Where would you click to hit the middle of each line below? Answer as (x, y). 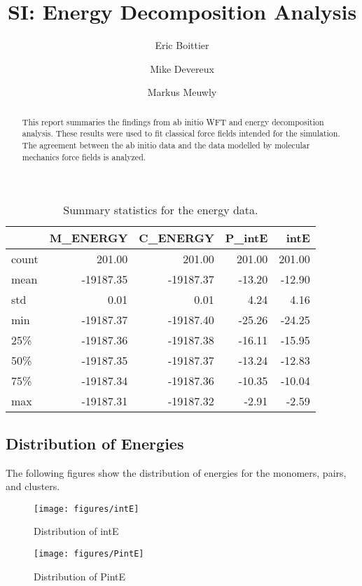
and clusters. (33, 486)
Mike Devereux (182, 68)
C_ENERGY (176, 238)
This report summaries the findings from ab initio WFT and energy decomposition (173, 121)
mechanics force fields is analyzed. (84, 156)
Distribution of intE (76, 531)
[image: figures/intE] (86, 509)
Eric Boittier (182, 45)
